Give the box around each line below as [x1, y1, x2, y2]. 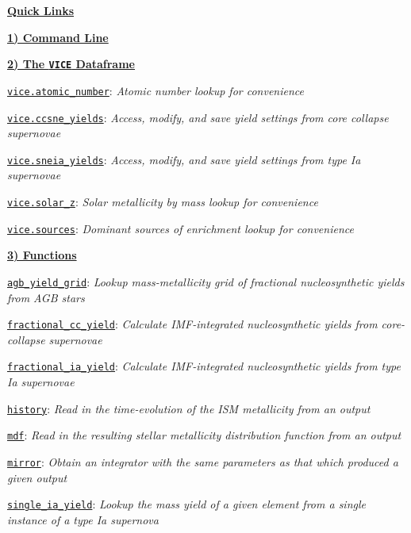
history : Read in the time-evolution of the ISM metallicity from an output [7, 400, 371, 416]
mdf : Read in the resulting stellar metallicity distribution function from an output [7, 427, 401, 443]
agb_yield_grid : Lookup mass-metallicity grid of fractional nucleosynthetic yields [7, 273, 405, 290]
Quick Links [7, 2, 75, 18]
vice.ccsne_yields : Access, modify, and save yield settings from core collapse [7, 109, 389, 125]
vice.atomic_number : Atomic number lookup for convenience [7, 82, 304, 98]
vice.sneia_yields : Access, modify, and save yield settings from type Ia [7, 151, 361, 167]
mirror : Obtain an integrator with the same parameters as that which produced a [7, 453, 398, 470]
